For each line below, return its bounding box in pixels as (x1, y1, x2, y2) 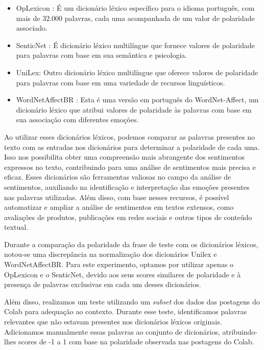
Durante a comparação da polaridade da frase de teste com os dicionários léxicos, (4, 238, 258, 249)
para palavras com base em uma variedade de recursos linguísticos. (16, 77, 225, 87)
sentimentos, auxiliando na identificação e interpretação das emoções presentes (4, 181, 250, 192)
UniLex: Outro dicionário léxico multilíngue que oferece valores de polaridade (16, 67, 258, 77)
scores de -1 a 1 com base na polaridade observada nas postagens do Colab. (18, 336, 254, 347)
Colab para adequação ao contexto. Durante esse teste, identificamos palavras (4, 306, 247, 317)
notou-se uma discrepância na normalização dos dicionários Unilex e (4, 249, 217, 259)
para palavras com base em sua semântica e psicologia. (16, 50, 187, 60)
